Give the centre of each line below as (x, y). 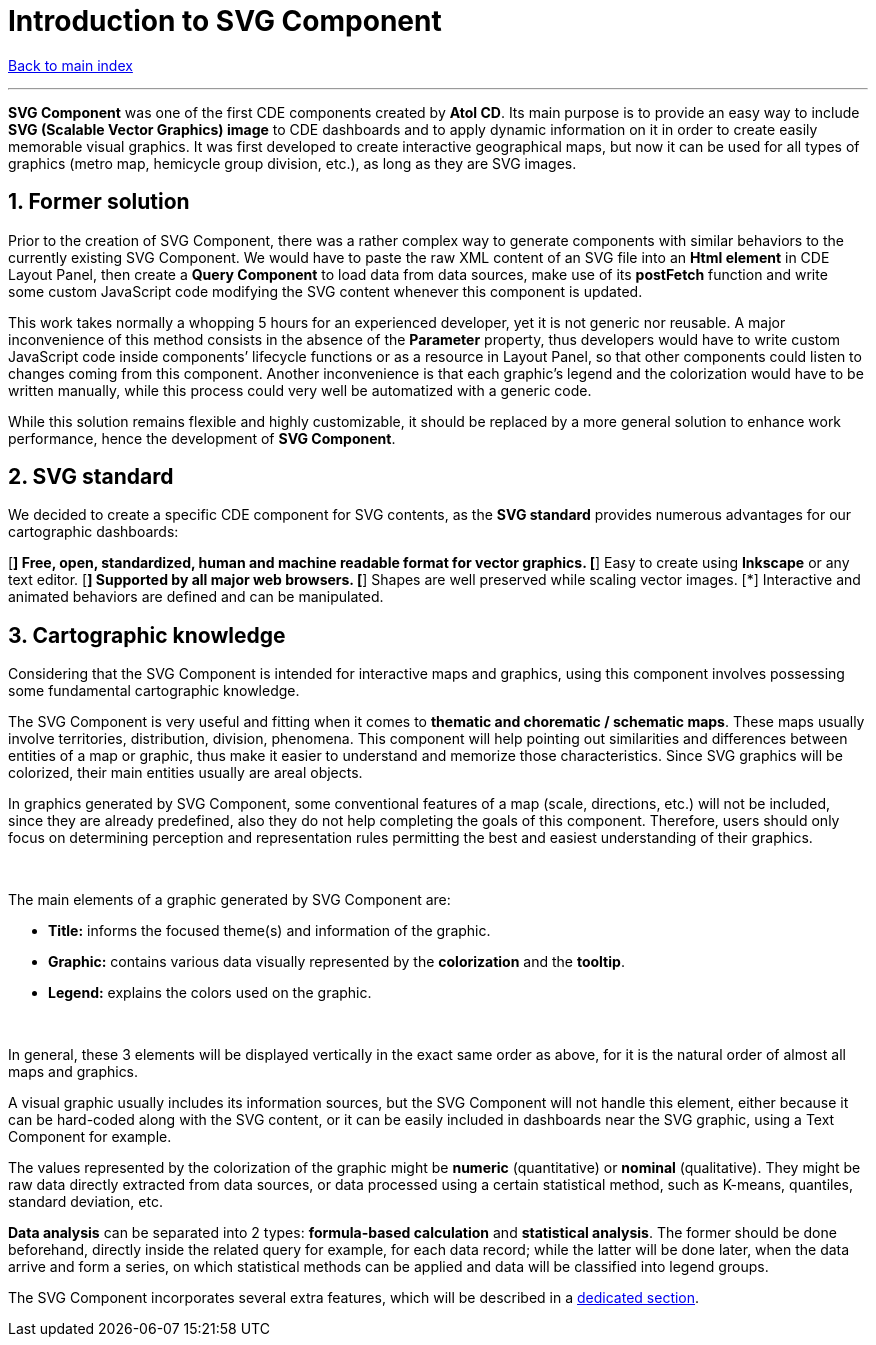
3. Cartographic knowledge (147, 635)
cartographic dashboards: (93, 532)
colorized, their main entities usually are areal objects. (185, 773)
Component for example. (90, 1137)
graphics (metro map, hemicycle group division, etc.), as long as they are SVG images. (292, 163)
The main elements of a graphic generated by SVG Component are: (229, 900)
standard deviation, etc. (85, 1202)
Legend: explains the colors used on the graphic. (210, 993)
